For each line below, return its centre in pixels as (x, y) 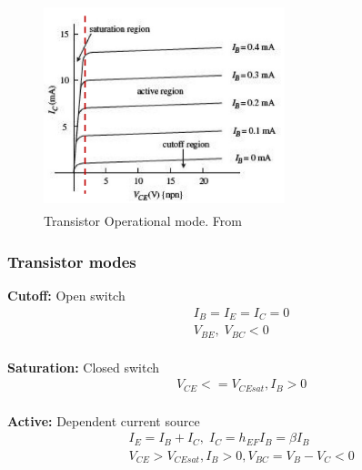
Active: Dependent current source (104, 420)
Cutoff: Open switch (66, 296)
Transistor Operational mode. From (143, 221)
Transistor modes (72, 261)
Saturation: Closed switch (84, 367)
